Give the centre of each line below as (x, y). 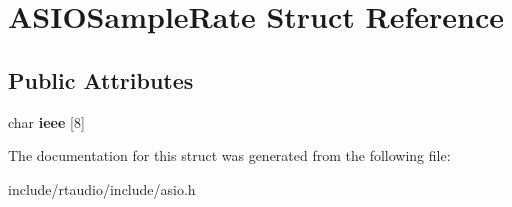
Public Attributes (101, 79)
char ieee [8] (46, 121)
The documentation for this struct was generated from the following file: (229, 155)
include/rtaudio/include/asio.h (102, 188)
